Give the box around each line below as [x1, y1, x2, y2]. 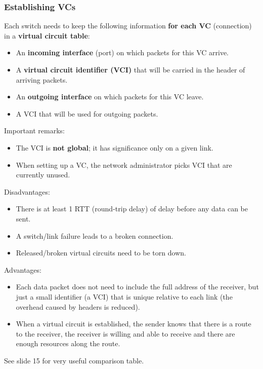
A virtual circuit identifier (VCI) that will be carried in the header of [16, 64, 245, 75]
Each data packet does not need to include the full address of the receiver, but [16, 281, 259, 292]
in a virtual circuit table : [4, 30, 90, 41]
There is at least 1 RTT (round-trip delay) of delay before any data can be [16, 203, 248, 214]
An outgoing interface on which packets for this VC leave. [16, 91, 204, 102]
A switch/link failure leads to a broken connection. [16, 230, 173, 241]
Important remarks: [4, 125, 65, 136]
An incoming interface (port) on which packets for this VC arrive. [16, 47, 229, 58]
